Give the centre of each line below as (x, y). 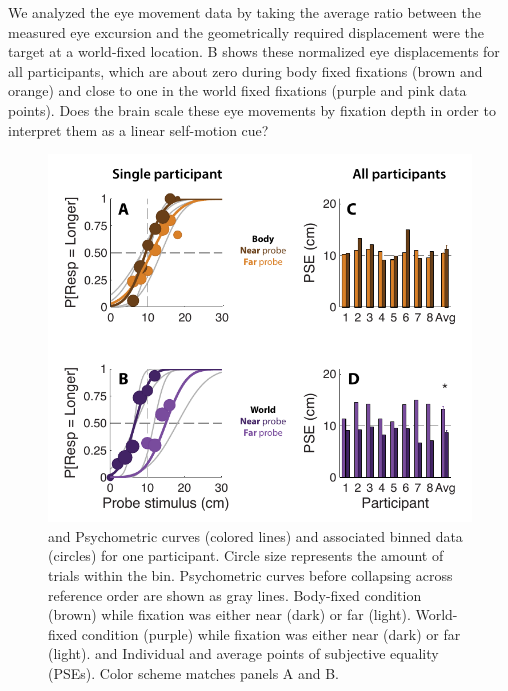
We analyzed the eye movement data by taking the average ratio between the (244, 12)
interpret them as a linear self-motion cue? (138, 129)
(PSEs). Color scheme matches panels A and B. (194, 672)
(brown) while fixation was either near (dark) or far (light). (229, 614)
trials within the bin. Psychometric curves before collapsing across (250, 574)
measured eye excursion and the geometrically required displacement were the (246, 31)
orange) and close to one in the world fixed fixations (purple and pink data (237, 90)
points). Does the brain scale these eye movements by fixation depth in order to (252, 109)
